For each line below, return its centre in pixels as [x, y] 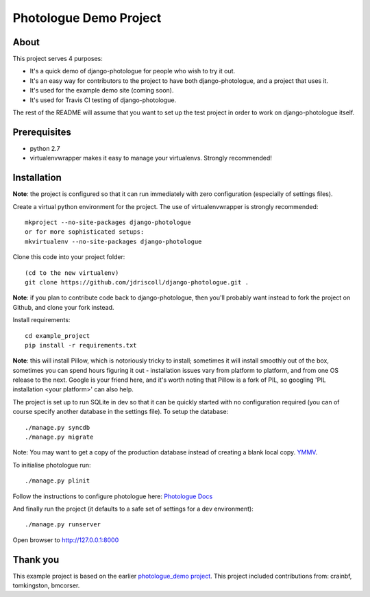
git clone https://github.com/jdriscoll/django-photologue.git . [137, 282]
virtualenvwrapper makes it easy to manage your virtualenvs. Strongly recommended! [151, 158]
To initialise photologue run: [52, 465]
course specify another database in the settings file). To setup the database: [121, 412]
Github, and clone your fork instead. [63, 307]
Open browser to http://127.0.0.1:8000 [66, 540]
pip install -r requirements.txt [81, 345]
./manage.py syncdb [58, 427]
